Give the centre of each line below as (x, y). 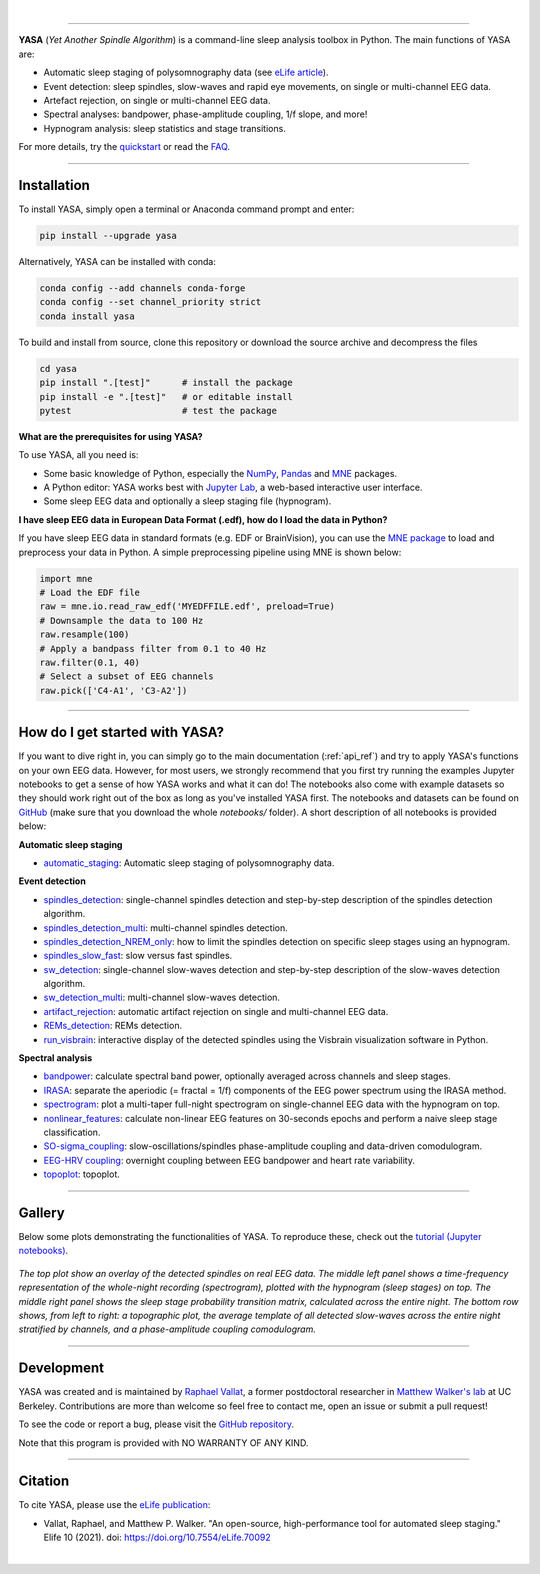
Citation (44, 1481)
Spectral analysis (55, 1058)
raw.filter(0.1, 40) (89, 662)
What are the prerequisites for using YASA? (111, 436)
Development (61, 1368)
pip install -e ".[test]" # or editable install (166, 396)
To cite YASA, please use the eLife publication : (114, 1505)
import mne (66, 578)
